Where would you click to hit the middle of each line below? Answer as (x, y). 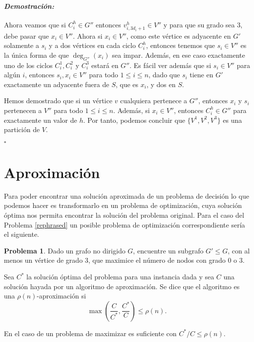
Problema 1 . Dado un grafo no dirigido (65, 250)
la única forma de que (37, 55)
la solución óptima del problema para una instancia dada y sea (120, 277)
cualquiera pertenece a (154, 101)
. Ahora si (88, 35)
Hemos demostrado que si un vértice (58, 101)
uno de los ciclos (28, 65)
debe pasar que (26, 35)
